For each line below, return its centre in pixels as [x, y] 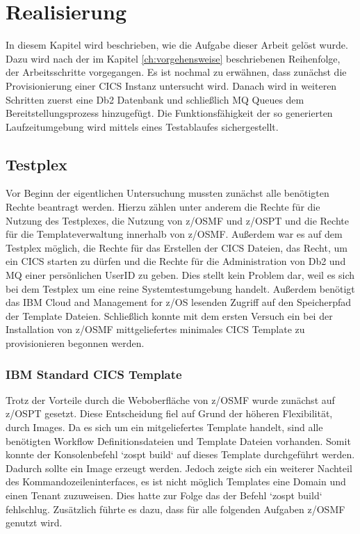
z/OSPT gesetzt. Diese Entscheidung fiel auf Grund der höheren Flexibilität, [169, 413]
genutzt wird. [34, 523]
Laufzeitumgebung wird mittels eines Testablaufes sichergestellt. [142, 126]
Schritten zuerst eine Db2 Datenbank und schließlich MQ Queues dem [155, 99]
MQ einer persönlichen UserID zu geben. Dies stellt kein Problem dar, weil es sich [180, 275]
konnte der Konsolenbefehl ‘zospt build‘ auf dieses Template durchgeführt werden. [180, 454]
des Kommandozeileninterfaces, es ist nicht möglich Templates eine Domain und [176, 482]
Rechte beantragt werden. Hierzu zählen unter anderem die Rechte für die [163, 207]
